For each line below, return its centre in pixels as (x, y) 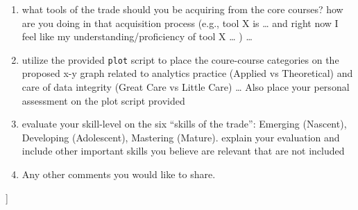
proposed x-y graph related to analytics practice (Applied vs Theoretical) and (187, 73)
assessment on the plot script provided (103, 100)
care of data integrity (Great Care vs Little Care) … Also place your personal (186, 87)
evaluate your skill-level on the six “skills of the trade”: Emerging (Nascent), (184, 124)
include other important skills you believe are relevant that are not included (183, 151)
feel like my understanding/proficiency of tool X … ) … (137, 36)
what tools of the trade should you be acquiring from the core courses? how (182, 9)
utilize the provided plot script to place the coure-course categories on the (180, 59)
